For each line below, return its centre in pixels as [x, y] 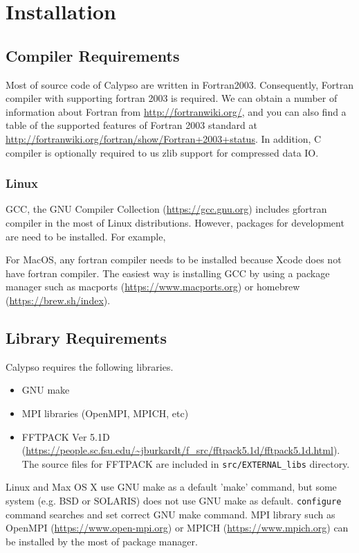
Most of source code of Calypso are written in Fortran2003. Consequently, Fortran [180, 84]
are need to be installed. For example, [86, 236]
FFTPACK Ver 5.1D [66, 436]
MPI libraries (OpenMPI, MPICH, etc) [105, 413]
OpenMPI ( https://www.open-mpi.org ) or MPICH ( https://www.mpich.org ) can [177, 528]
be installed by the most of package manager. [102, 541]
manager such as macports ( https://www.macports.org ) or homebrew [153, 287]
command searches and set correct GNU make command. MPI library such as [171, 514]
